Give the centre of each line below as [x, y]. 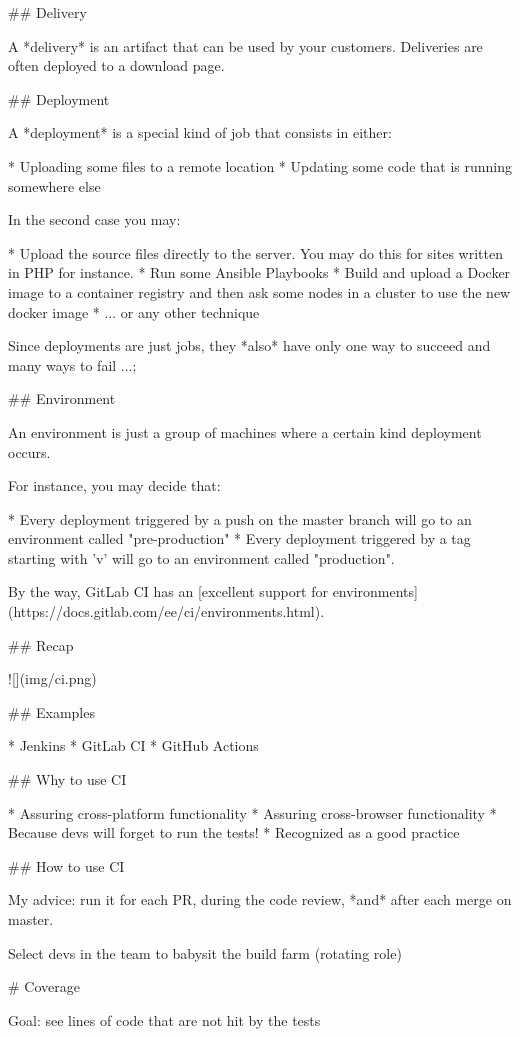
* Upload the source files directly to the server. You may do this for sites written [255, 252]
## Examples [51, 711]
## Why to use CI [67, 779]
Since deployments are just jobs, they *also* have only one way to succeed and [249, 345]
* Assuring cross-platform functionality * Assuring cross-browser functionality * [252, 812]
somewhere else [54, 185]
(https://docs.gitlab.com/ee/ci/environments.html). [166, 611]
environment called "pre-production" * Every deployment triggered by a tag [239, 538]
